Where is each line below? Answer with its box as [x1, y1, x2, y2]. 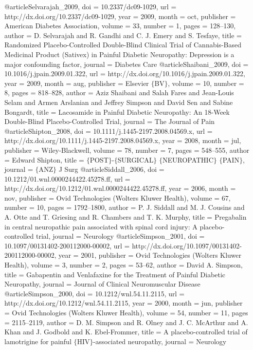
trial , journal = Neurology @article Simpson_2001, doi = [36, 231, 205, 241]
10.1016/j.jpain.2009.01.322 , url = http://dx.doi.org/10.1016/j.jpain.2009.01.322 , [4, 68, 245, 79]
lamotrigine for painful [4, 336, 72, 346]
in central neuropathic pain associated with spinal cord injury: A [4, 221, 198, 231]
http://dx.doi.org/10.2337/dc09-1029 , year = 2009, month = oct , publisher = [4, 11, 236, 21]
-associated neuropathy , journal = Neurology [93, 336, 227, 346]
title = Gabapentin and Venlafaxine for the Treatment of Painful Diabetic [4, 269, 226, 279]
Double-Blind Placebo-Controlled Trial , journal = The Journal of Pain [4, 116, 215, 126]
